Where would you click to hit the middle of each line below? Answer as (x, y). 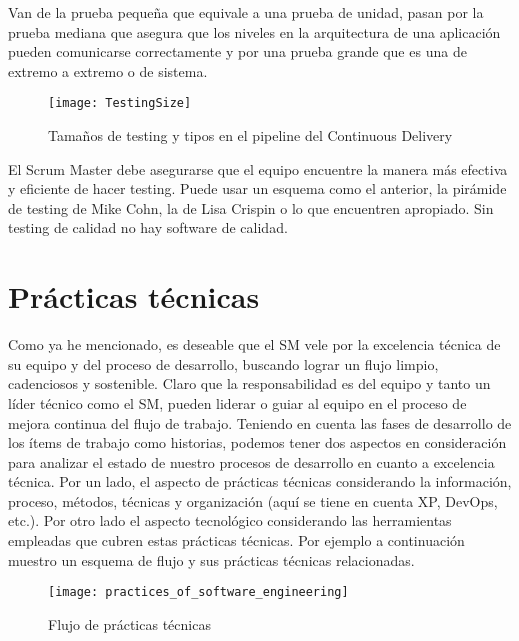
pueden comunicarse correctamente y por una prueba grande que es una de (237, 51)
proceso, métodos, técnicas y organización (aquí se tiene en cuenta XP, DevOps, (253, 500)
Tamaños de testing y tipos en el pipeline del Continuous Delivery (250, 135)
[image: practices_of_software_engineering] (198, 592)
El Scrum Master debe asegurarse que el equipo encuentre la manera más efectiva (258, 168)
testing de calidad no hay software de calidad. (148, 227)
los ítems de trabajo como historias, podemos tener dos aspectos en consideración (257, 442)
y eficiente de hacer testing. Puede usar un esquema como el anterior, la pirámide (257, 188)
